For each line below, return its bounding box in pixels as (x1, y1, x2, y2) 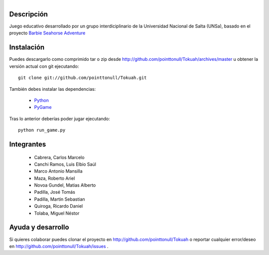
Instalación (9, 43, 45, 52)
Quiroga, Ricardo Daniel (34, 203, 83, 209)
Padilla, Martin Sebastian (34, 196, 85, 202)
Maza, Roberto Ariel (34, 175, 75, 181)
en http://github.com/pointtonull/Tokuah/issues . (9, 243, 109, 249)
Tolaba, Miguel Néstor (34, 210, 80, 216)
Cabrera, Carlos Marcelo (34, 154, 85, 160)
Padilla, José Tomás (34, 189, 76, 195)
